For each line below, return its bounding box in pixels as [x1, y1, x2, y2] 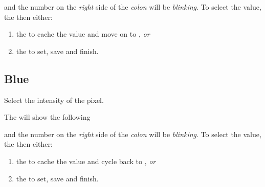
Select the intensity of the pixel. [4, 94, 104, 105]
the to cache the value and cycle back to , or [16, 155, 156, 166]
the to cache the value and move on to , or [16, 29, 150, 39]
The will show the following [4, 112, 91, 122]
